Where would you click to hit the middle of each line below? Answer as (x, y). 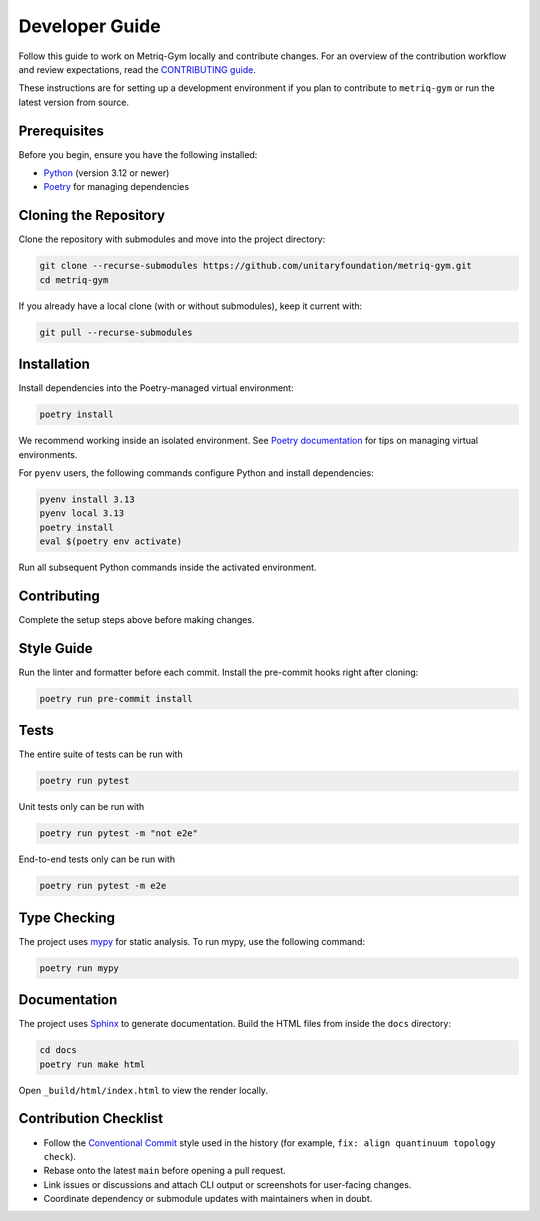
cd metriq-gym (74, 279)
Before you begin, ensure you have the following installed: (138, 154)
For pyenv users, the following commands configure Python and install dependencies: (196, 472)
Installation (54, 364)
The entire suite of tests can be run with (101, 754)
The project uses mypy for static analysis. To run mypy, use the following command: (191, 941)
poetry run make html (92, 1064)
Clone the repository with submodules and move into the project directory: (172, 239)
